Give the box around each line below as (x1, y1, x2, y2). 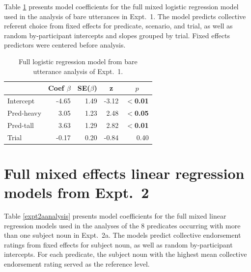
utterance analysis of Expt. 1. (33, 66, 123, 76)
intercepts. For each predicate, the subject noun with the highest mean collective (4, 249, 247, 259)
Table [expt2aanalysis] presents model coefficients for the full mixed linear (4, 210, 226, 221)
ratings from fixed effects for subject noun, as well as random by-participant (4, 239, 233, 249)
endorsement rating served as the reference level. (4, 258, 150, 269)
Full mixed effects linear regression (4, 163, 245, 183)
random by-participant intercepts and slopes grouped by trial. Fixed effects (4, 30, 230, 40)
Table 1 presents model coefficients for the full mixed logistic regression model (4, 1, 239, 11)
